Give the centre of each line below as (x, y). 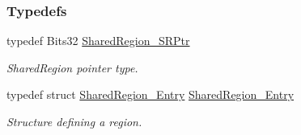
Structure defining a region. (74, 121)
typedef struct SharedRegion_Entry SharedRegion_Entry (150, 94)
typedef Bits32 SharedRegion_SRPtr (98, 41)
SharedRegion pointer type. (72, 67)
